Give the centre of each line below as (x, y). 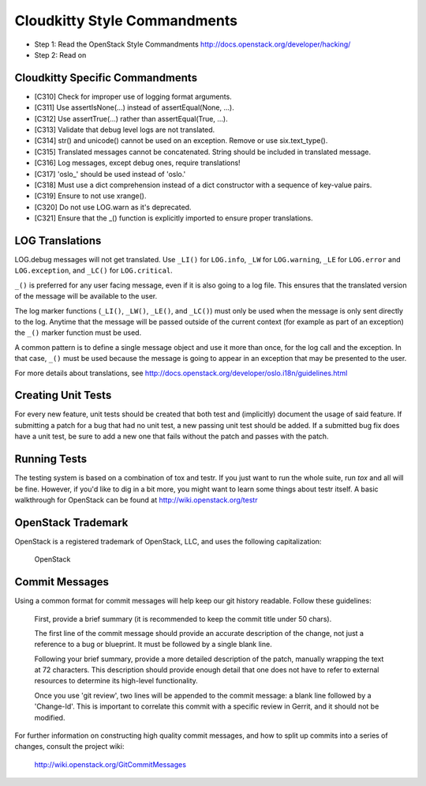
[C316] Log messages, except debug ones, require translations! (137, 163)
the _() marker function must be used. (78, 333)
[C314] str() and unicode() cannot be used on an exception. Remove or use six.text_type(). (181, 141)
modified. (50, 717)
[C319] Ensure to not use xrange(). (90, 196)
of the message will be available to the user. (86, 296)
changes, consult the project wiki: (69, 747)
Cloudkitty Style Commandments (126, 21)
